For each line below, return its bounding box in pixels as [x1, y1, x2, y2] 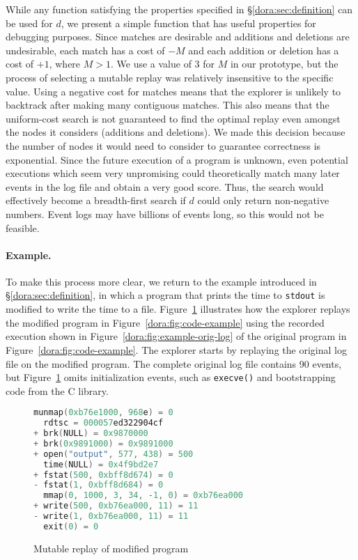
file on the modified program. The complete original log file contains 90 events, [6, 356, 342, 371]
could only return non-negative [197, 193, 329, 208]
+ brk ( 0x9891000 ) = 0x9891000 [33, 438, 173, 449]
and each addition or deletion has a [188, 42, 339, 57]
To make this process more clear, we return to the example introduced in [6, 274, 317, 288]
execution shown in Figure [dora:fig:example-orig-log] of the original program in [6, 329, 347, 343]
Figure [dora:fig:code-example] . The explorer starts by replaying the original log [6, 342, 347, 357]
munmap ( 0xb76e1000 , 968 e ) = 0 [33, 407, 173, 418]
